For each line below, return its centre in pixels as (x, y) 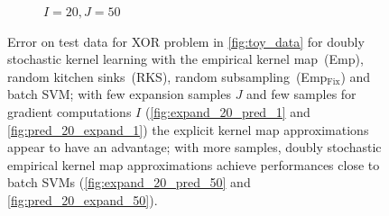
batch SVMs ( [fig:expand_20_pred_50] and (129, 182)
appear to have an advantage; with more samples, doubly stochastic (194, 147)
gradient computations (69, 111)
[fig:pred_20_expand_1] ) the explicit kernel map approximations (188, 129)
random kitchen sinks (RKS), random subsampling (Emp (167, 76)
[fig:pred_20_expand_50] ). (83, 199)
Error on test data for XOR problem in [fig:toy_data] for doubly (186, 41)
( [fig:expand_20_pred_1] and (227, 111)
